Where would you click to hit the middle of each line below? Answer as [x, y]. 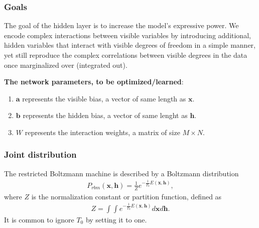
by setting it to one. [116, 219]
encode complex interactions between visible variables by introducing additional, [127, 35]
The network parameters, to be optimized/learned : [94, 82]
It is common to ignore [39, 219]
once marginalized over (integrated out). [66, 65]
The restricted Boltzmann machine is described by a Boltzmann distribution [121, 173]
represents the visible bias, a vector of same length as [104, 98]
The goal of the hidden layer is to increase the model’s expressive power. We [121, 25]
